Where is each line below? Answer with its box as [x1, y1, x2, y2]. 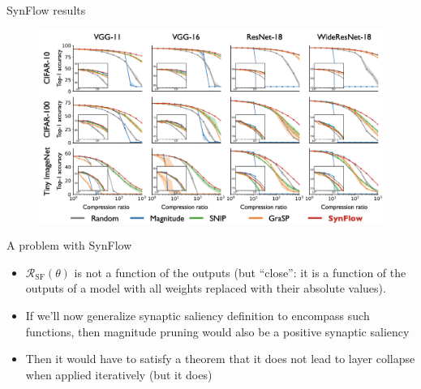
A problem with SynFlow [6, 237, 132, 254]
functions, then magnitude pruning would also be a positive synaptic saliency [25, 323, 410, 340]
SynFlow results [6, 2, 86, 18]
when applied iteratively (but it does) [25, 365, 213, 383]
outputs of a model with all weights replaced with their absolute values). [25, 280, 386, 297]
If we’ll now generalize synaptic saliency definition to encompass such [25, 307, 370, 324]
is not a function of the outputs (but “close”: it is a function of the [74, 263, 406, 280]
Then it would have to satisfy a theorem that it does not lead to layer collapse [25, 350, 415, 367]
